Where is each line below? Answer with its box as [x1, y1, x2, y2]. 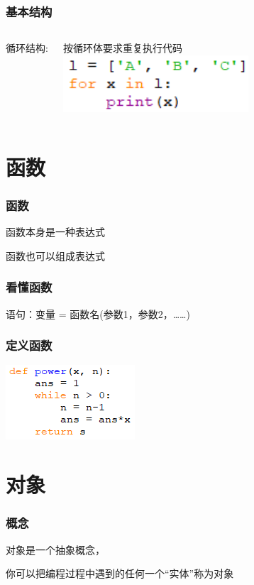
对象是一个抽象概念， [6, 542, 105, 557]
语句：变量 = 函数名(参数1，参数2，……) [6, 306, 190, 321]
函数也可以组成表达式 [6, 248, 105, 263]
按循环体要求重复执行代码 [62, 40, 182, 55]
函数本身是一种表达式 [6, 224, 105, 239]
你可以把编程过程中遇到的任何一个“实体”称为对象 [6, 566, 234, 581]
